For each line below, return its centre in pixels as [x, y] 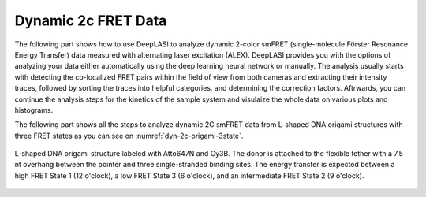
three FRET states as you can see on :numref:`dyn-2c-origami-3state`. [129, 136]
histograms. [34, 110]
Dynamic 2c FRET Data [91, 20]
